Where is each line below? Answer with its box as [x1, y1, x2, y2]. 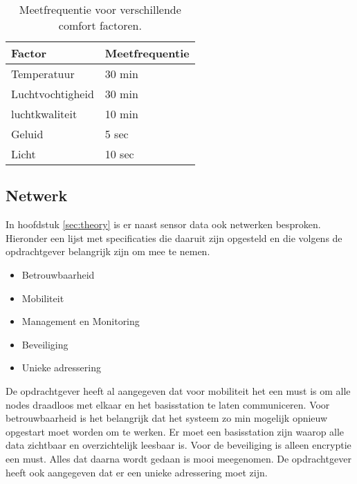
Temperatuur [11, 66, 75, 82]
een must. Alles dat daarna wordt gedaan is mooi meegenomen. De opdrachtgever [6, 451, 351, 465]
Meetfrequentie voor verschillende [19, 1, 181, 17]
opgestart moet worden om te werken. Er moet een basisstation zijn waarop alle [6, 424, 345, 438]
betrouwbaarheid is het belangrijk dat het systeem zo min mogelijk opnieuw [6, 411, 328, 425]
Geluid [11, 126, 44, 142]
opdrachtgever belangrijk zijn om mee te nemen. [6, 244, 210, 259]
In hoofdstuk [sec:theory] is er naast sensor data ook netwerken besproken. [6, 217, 321, 232]
